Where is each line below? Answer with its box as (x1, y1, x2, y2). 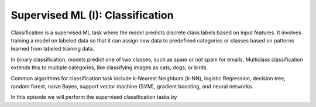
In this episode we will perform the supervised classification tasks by (11, 94, 177, 101)
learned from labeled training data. (11, 45, 95, 52)
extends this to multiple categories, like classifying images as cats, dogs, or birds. (11, 64, 208, 71)
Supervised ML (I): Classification (11, 9, 174, 22)
